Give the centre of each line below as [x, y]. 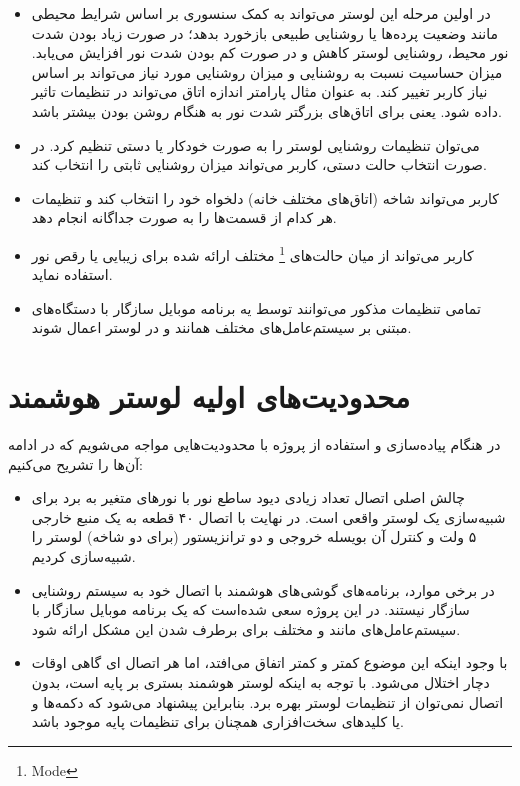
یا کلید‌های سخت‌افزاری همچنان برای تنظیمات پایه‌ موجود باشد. [217, 721]
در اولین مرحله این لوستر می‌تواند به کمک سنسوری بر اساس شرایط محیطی [261, 13]
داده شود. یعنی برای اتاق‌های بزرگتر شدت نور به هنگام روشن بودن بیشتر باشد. [266, 110]
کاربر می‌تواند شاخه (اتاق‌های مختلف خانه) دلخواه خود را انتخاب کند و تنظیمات [265, 197]
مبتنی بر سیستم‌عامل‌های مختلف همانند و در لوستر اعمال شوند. [221, 327]
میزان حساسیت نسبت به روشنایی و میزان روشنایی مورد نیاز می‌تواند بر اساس [267, 71]
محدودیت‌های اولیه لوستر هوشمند [209, 396]
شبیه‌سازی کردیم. [83, 556]
